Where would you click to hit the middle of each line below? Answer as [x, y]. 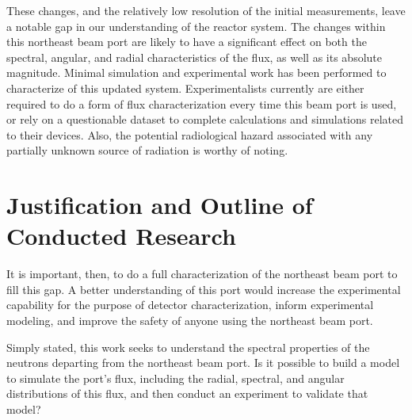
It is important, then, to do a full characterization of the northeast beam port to [202, 274]
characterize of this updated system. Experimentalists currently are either [185, 88]
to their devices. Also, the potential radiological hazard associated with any [190, 134]
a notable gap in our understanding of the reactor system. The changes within [196, 26]
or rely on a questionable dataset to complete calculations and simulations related [205, 119]
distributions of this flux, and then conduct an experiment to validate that [187, 393]
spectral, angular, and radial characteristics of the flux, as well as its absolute [195, 57]
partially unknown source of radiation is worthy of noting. [147, 150]
